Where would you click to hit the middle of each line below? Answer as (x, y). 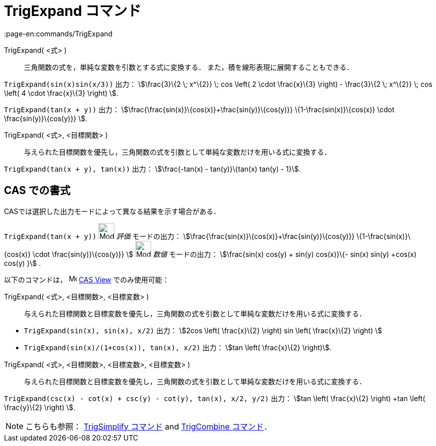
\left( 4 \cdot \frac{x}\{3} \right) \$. (61, 93)
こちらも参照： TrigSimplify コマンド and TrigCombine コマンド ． (149, 426)
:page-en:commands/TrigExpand (58, 33)
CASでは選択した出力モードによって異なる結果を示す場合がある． (112, 211)
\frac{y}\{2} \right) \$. (40, 407)
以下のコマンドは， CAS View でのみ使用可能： (87, 279)
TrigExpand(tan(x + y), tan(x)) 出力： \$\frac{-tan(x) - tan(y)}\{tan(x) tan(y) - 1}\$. (152, 169)
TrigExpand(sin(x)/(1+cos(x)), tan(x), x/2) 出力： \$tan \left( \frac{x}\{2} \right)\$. (178, 347)
